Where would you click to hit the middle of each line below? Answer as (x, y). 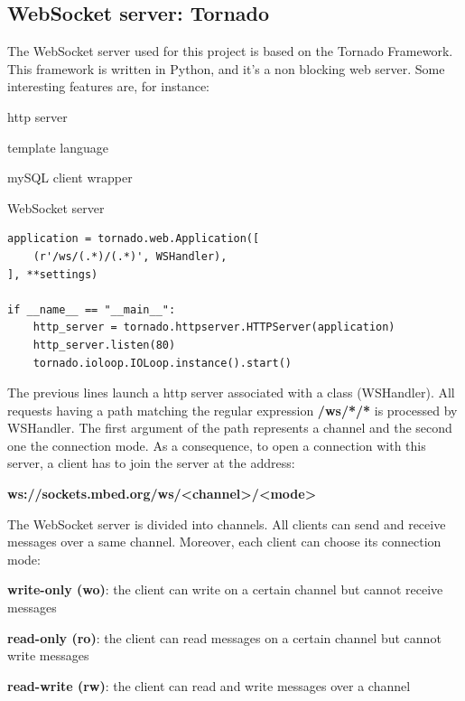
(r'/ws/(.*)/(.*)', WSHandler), (130, 256)
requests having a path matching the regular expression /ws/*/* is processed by (232, 410)
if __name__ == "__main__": (92, 309)
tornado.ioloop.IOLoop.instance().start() (162, 363)
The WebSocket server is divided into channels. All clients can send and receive (227, 523)
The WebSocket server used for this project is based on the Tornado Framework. (230, 51)
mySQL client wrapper (70, 178)
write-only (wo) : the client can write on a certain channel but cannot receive (225, 589)
